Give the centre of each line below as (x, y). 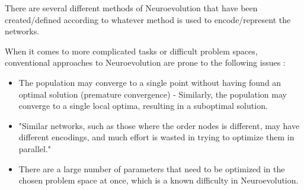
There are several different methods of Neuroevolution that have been (131, 8)
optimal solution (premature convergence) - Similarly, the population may (153, 94)
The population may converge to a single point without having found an (150, 82)
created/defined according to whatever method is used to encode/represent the (148, 19)
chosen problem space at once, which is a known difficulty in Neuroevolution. (159, 180)
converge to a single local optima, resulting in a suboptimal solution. (143, 106)
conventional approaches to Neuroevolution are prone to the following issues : (145, 62)
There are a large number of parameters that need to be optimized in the (152, 168)
